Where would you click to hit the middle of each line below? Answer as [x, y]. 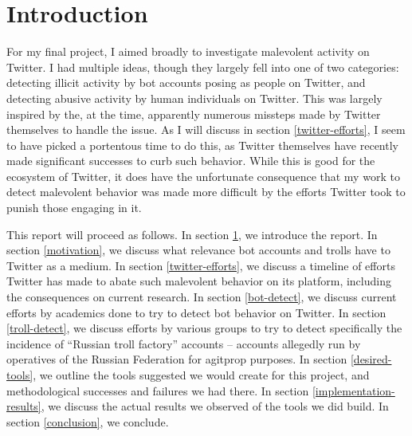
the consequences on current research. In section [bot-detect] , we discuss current [202, 297]
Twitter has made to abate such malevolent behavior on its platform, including [199, 281]
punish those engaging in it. [74, 208]
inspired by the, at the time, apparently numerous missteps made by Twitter [194, 114]
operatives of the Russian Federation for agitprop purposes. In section [177, 359]
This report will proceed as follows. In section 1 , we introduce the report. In [192, 234]
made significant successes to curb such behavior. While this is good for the [191, 161]
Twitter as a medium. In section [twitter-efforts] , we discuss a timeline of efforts [201, 265]
